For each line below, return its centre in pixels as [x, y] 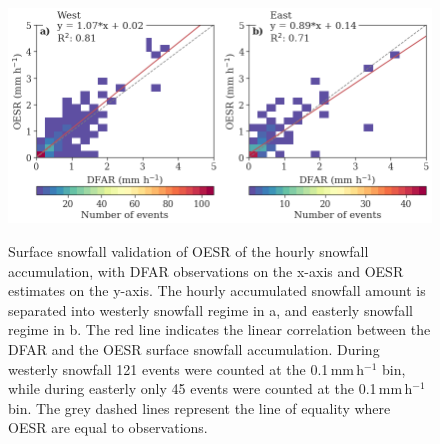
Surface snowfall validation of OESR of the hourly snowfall [188, 251]
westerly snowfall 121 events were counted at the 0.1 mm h [186, 368]
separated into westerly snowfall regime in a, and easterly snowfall [210, 309]
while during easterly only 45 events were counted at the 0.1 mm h [210, 388]
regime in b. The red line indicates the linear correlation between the [219, 329]
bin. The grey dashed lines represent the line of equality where [199, 407]
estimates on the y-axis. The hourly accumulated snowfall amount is [217, 290]
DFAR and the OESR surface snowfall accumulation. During [194, 349]
